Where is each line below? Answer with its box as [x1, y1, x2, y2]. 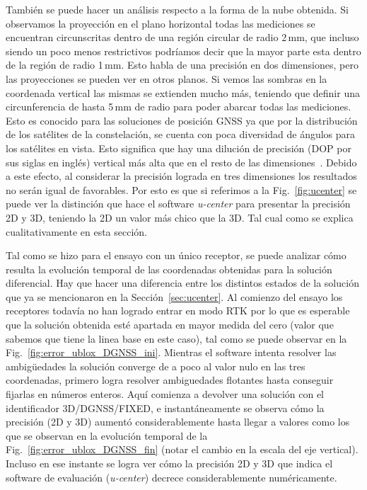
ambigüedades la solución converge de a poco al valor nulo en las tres [6, 358, 305, 373]
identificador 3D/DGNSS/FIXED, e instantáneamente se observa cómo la [6, 400, 325, 415]
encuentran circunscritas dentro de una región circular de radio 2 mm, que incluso [6, 30, 359, 45]
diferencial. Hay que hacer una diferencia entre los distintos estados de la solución [6, 275, 359, 290]
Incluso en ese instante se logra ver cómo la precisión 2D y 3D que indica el [6, 456, 333, 470]
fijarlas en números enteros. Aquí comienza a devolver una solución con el [6, 387, 324, 401]
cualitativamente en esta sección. [6, 224, 148, 239]
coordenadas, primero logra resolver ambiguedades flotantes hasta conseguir [6, 372, 334, 387]
